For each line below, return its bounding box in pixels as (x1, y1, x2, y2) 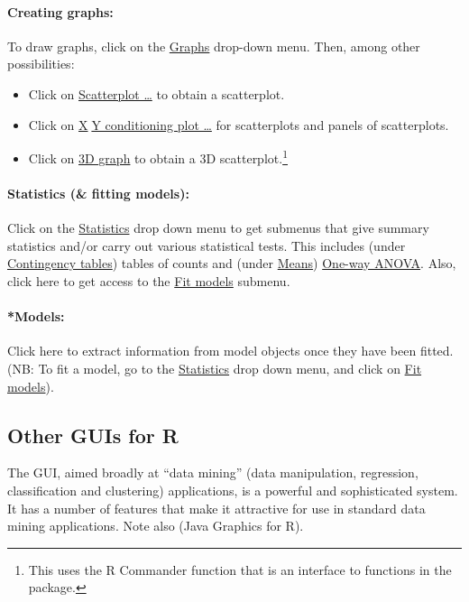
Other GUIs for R (7, 421, 179, 449)
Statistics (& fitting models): (7, 184, 189, 203)
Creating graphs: (7, 2, 114, 21)
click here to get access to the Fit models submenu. (7, 272, 290, 290)
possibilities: (7, 54, 75, 73)
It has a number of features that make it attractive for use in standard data (7, 498, 426, 517)
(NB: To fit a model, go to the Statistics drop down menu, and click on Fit (7, 358, 422, 377)
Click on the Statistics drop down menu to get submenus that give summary (7, 218, 429, 237)
